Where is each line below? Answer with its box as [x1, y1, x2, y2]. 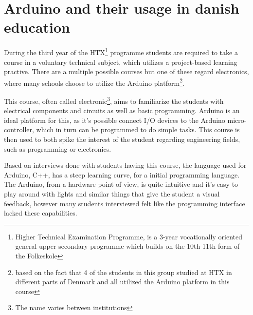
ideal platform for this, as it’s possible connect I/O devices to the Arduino [4, 115, 225, 125]
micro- [227, 115, 247, 125]
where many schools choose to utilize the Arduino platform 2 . [4, 76, 184, 88]
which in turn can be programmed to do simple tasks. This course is [36, 124, 240, 135]
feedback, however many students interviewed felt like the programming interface [4, 198, 245, 208]
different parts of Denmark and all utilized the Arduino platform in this [15, 276, 230, 287]
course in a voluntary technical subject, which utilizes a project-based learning [4, 57, 237, 67]
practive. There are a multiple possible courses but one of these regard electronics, [4, 66, 249, 77]
